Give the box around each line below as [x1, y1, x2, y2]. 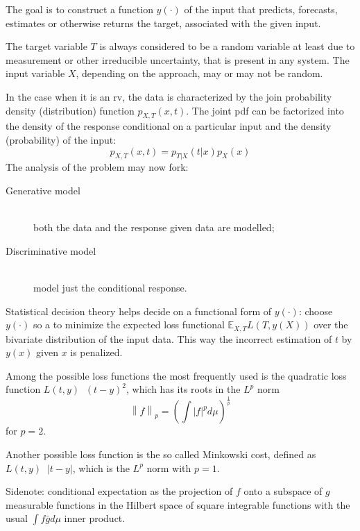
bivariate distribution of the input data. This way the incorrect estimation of [6, 331, 332, 346]
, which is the [72, 460, 130, 475]
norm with [146, 460, 191, 475]
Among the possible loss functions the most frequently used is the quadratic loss [6, 368, 347, 382]
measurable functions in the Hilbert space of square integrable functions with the [6, 497, 350, 512]
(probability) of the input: [6, 132, 117, 146]
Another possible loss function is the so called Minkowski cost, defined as [6, 446, 316, 461]
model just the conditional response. [33, 280, 187, 294]
